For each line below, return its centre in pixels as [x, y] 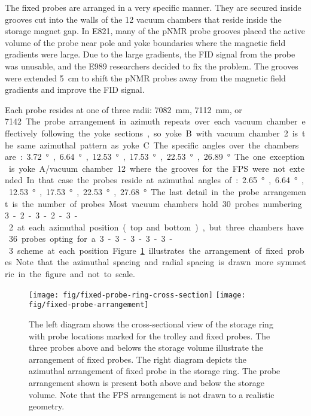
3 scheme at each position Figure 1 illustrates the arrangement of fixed [146, 250]
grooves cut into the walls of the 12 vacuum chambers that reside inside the [143, 19]
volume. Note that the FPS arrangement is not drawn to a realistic [152, 394]
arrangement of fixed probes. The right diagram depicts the [138, 359]
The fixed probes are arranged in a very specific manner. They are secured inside [153, 7]
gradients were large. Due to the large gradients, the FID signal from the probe [150, 54]
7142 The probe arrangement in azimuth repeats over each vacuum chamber [151, 121]
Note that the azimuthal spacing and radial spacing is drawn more [144, 262]
